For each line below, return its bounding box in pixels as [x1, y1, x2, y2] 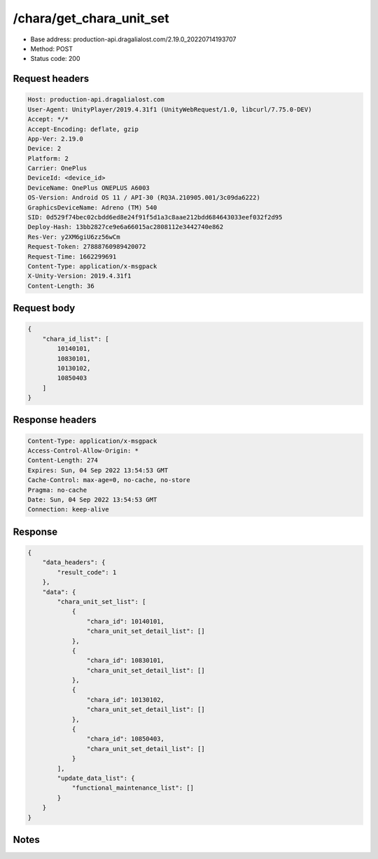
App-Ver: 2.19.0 [27, 135, 84, 143]
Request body [13, 302, 76, 315]
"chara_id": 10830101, [86, 657, 164, 665]
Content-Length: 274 [27, 456, 98, 465]
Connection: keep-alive [27, 505, 110, 514]
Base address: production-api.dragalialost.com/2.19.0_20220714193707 [30, 35, 237, 43]
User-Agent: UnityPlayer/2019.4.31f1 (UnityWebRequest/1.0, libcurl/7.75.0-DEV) [27, 105, 312, 114]
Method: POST [30, 44, 73, 53]
